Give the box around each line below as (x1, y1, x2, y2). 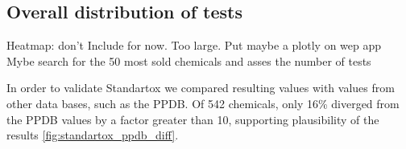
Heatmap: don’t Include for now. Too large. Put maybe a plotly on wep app (6, 37, 382, 54)
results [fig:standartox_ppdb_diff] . (6, 127, 179, 143)
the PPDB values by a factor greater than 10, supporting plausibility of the (6, 111, 379, 127)
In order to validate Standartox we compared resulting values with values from (6, 79, 395, 96)
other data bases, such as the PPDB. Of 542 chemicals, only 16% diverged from (6, 95, 400, 111)
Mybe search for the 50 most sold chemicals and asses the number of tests (6, 52, 371, 69)
